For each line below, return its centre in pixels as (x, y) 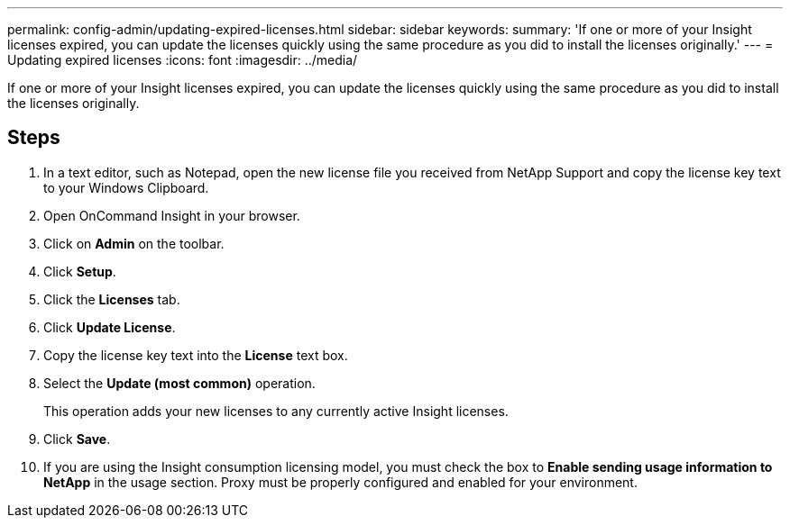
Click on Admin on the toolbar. (134, 243)
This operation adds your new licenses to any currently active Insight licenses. (276, 411)
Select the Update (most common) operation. (179, 383)
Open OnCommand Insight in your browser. (172, 215)
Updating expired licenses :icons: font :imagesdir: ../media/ (183, 60)
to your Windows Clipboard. (126, 187)
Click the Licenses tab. (112, 299)
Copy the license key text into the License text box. (196, 355)
